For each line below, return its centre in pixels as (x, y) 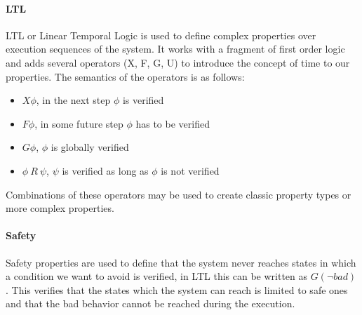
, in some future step (79, 123)
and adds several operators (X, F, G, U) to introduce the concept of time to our (178, 62)
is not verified (190, 170)
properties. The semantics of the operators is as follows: (125, 76)
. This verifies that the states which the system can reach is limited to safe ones (177, 289)
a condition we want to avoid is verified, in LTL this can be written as (157, 276)
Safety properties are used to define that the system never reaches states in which (181, 262)
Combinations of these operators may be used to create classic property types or (179, 194)
